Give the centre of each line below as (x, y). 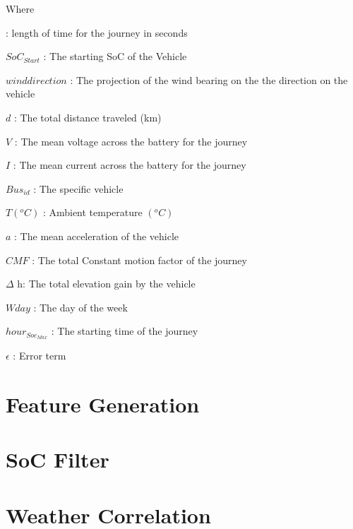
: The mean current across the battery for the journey (130, 165)
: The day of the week (80, 307)
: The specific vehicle (78, 188)
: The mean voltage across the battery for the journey (131, 141)
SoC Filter (58, 459)
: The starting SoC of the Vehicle (115, 56)
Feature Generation (103, 404)
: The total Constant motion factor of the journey (139, 260)
